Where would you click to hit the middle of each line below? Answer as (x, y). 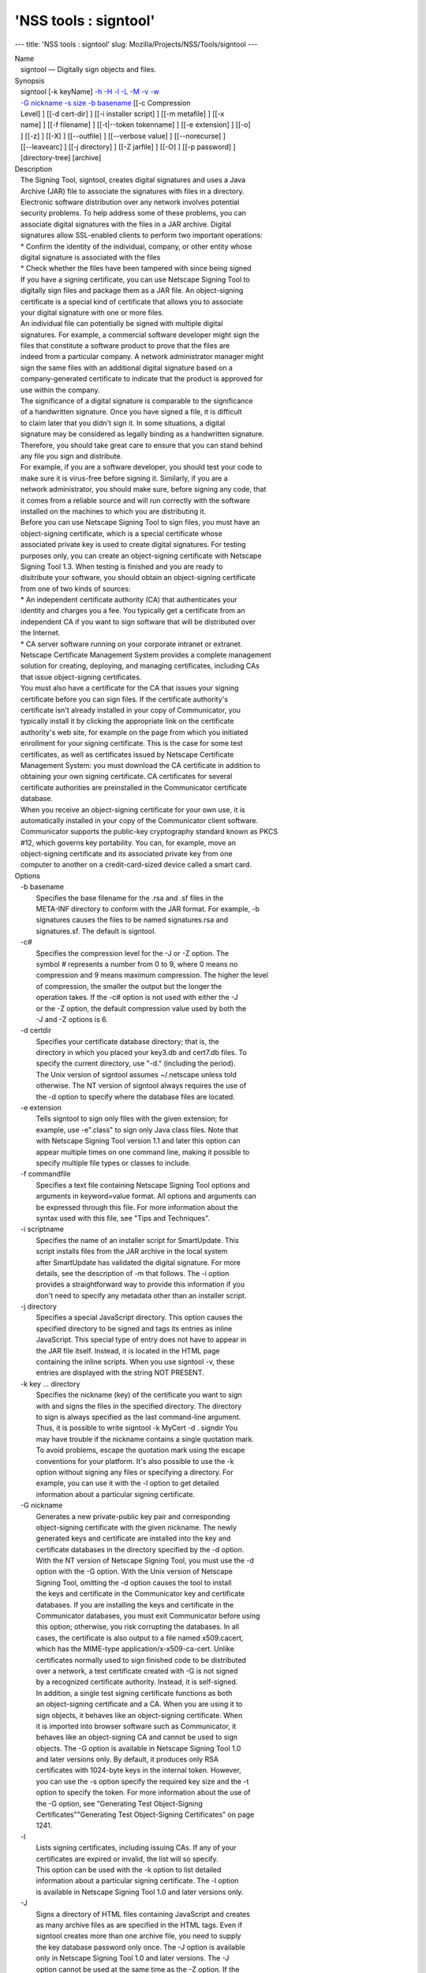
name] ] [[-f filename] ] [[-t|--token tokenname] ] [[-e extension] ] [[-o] (136, 125)
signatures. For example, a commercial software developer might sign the (140, 335)
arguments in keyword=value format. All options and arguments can (146, 1196)
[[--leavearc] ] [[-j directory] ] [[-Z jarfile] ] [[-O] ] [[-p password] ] (128, 147)
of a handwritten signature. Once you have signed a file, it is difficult (131, 412)
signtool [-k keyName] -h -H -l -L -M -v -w (90, 92)
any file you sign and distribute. (71, 456)
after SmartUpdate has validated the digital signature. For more (138, 1262)
